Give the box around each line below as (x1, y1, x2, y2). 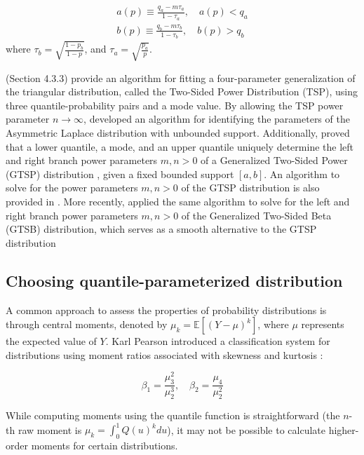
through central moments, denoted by (6, 317, 168, 332)
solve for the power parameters (6, 180, 138, 195)
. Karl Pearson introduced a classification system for (105, 334, 330, 348)
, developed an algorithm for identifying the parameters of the (83, 111, 350, 126)
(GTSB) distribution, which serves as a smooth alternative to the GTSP (6, 222, 317, 236)
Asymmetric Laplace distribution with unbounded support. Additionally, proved (6, 125, 350, 140)
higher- (328, 422, 359, 437)
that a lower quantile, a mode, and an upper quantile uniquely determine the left (6, 139, 353, 154)
